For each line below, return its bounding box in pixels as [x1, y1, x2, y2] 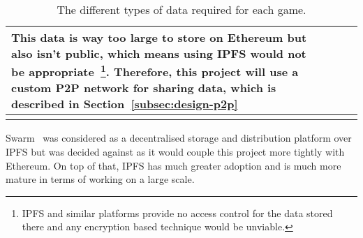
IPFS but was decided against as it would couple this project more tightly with [6, 144, 345, 158]
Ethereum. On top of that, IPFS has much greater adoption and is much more [6, 158, 341, 172]
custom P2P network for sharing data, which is [11, 80, 276, 96]
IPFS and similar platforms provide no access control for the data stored [22, 205, 333, 220]
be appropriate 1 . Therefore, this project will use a [11, 61, 299, 80]
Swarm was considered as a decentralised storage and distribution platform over [6, 131, 352, 145]
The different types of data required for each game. [57, 1, 306, 17]
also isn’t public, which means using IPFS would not [11, 45, 306, 61]
